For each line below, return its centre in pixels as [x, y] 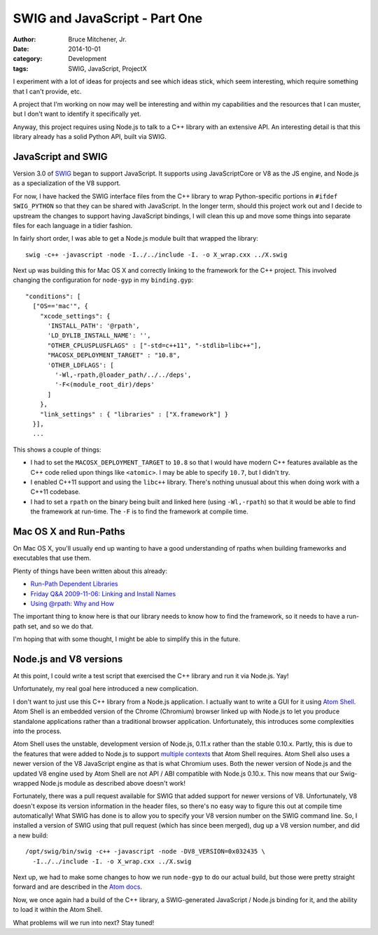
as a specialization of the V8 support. [67, 183]
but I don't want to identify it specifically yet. [77, 114]
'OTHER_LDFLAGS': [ [81, 365]
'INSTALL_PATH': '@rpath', [93, 326]
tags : [21, 68]
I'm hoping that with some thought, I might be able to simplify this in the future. [127, 639]
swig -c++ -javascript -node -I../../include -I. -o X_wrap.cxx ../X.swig [156, 255]
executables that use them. [52, 558]
